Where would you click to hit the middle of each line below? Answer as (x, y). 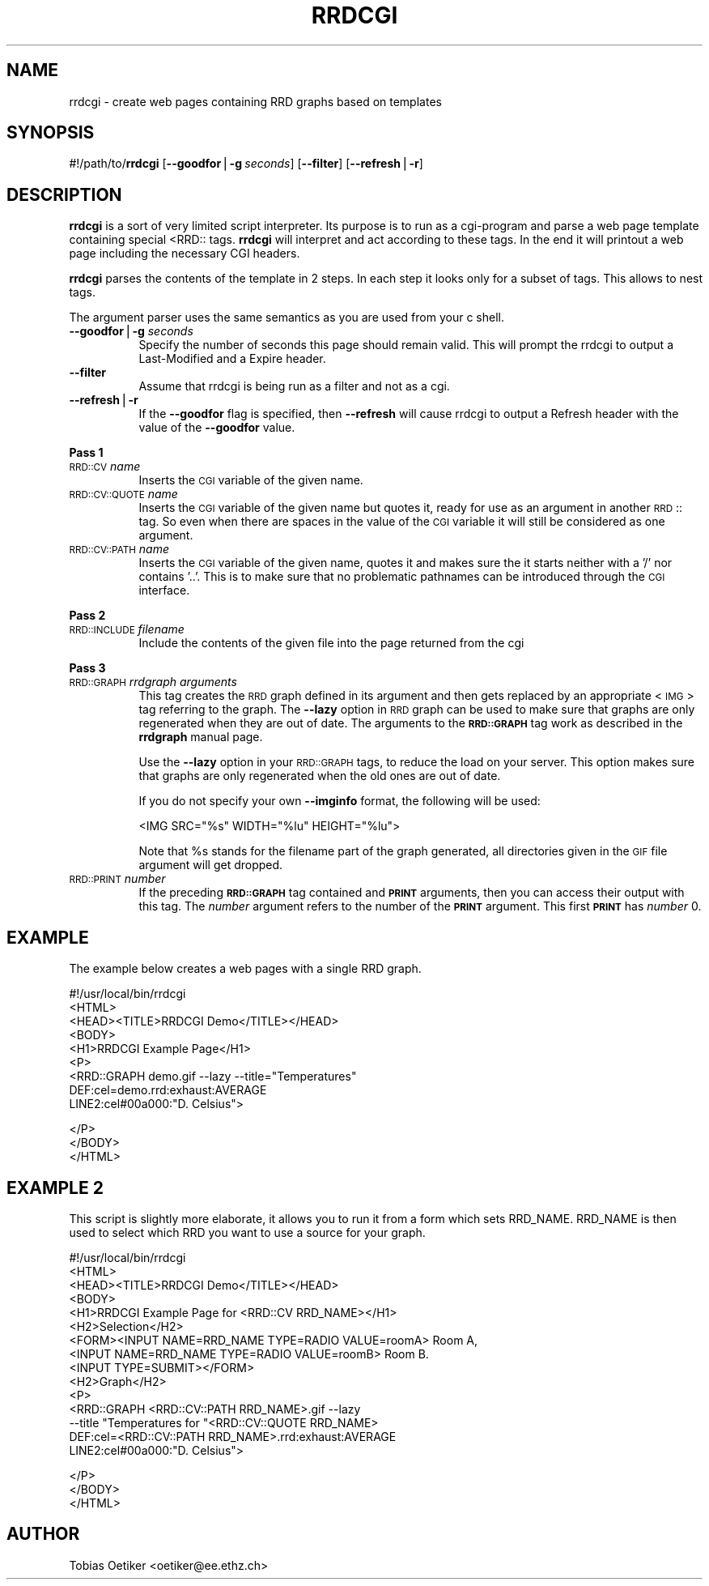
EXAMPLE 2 (55, 1187)
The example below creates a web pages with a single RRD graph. (245, 969)
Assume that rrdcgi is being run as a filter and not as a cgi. (294, 386)
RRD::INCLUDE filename (127, 629)
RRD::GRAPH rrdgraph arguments (153, 682)
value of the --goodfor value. (217, 428)
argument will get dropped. (211, 865)
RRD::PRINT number (117, 879)
